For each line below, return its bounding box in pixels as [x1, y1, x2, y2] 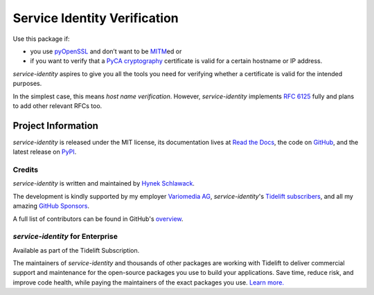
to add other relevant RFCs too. [12, 101, 103, 110]
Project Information [12, 120, 98, 132]
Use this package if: [12, 35, 70, 43]
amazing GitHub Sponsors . [12, 202, 90, 211]
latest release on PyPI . [12, 147, 77, 156]
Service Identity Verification [12, 10, 179, 26]
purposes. [12, 80, 42, 88]
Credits [12, 165, 38, 175]
